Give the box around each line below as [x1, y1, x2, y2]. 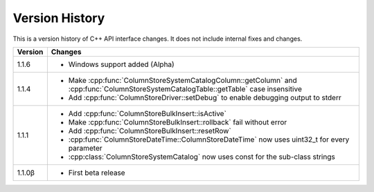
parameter [68, 143, 103, 153]
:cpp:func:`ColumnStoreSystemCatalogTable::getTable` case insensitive [68, 84, 303, 93]
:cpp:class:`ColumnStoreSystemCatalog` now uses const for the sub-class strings [68, 152, 335, 162]
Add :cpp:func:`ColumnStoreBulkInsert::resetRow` [68, 126, 231, 135]
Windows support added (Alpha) [68, 59, 175, 69]
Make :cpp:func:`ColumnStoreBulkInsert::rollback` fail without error [68, 117, 287, 127]
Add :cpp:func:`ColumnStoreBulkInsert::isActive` [68, 108, 226, 118]
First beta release [68, 168, 125, 177]
